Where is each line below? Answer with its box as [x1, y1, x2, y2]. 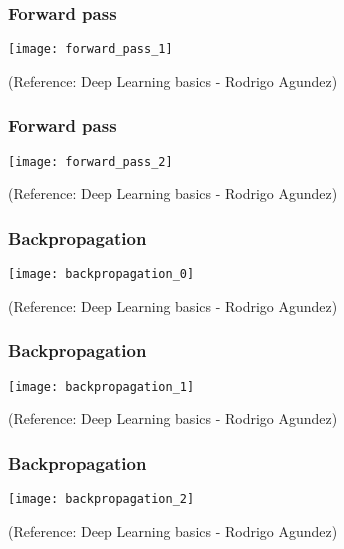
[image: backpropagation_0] [8, 267, 195, 282]
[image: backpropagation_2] [8, 492, 195, 507]
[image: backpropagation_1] [8, 379, 195, 394]
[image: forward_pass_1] [8, 42, 173, 57]
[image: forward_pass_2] [8, 154, 173, 169]
